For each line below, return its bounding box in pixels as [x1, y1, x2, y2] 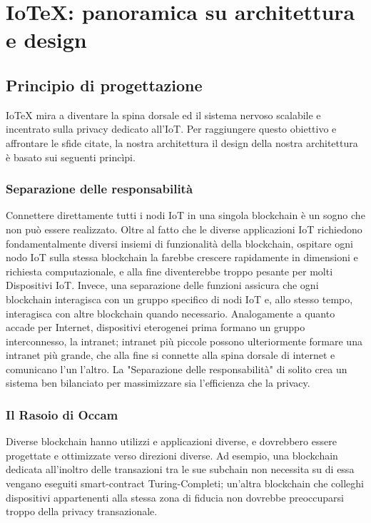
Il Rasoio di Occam [6, 406, 118, 423]
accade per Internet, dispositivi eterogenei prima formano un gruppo [6, 320, 305, 335]
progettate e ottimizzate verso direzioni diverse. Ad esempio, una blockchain [6, 447, 338, 462]
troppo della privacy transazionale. [6, 504, 158, 519]
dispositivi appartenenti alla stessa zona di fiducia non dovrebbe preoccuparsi [6, 489, 344, 504]
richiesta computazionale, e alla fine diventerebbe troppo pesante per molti [6, 263, 333, 278]
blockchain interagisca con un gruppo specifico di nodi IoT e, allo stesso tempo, [6, 291, 353, 306]
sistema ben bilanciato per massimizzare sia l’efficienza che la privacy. [6, 375, 310, 390]
